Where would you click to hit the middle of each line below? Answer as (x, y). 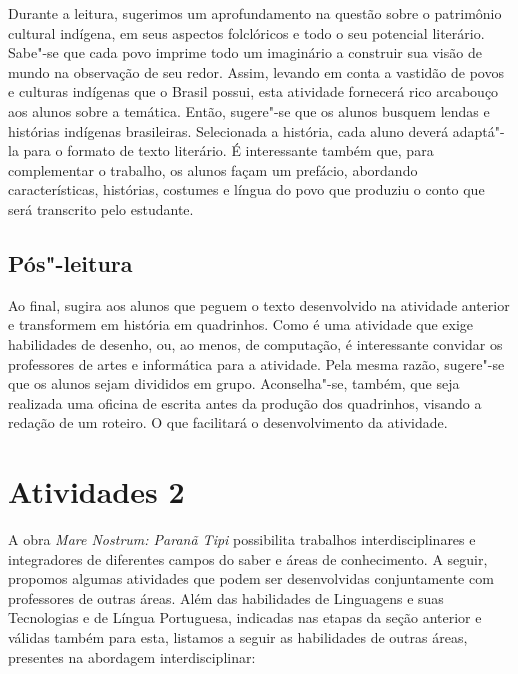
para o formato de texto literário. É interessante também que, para (228, 150)
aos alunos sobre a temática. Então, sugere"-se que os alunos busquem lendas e (249, 110)
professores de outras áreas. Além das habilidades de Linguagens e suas (226, 597)
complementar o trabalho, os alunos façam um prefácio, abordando (213, 169)
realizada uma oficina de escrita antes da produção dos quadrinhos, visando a (245, 402)
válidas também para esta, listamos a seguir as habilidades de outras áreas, (238, 636)
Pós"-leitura (70, 262)
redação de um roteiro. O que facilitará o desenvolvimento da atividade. (228, 422)
